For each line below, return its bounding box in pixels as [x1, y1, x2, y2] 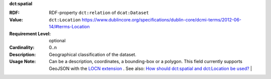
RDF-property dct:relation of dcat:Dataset [49, 10, 149, 16]
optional [49, 37, 66, 43]
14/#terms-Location [49, 24, 90, 30]
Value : [9, 16, 24, 22]
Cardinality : [9, 45, 35, 51]
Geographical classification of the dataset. [49, 51, 137, 57]
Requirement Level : [9, 30, 51, 37]
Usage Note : [9, 59, 36, 65]
